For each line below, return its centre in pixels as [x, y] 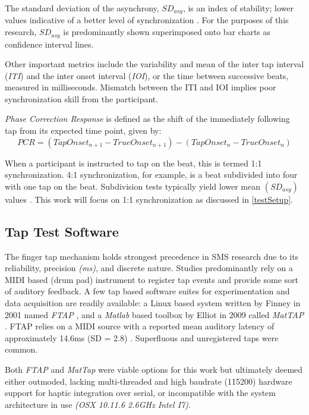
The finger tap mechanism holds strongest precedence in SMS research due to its [152, 256]
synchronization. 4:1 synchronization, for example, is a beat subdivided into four [151, 175]
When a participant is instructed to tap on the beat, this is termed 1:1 [133, 163]
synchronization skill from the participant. [82, 98]
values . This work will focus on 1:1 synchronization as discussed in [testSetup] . [149, 199]
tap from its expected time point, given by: [83, 131]
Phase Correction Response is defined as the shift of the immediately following [147, 119]
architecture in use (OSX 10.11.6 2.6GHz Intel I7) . [98, 404]
